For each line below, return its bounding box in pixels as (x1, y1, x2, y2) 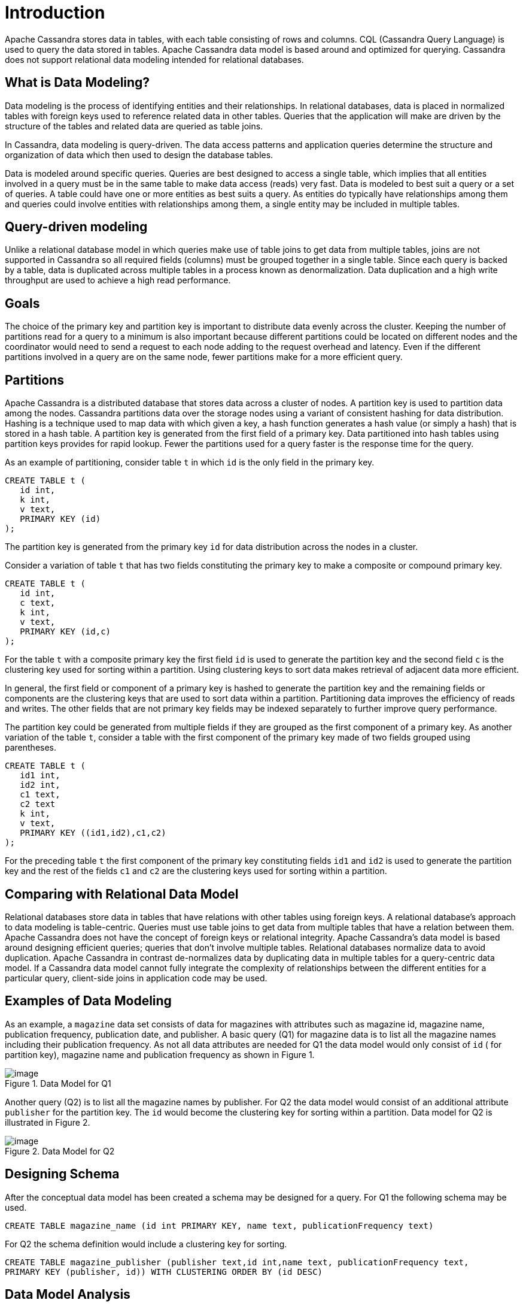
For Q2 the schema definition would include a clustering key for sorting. (5, 1238, 287, 1249)
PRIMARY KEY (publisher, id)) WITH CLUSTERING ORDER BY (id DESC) (5, 1266, 323, 1277)
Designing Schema (5, 1166, 120, 1182)
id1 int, (20, 770, 60, 781)
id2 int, (20, 780, 60, 790)
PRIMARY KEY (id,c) (20, 627, 111, 637)
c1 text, (20, 790, 60, 800)
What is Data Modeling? (5, 75, 150, 90)
